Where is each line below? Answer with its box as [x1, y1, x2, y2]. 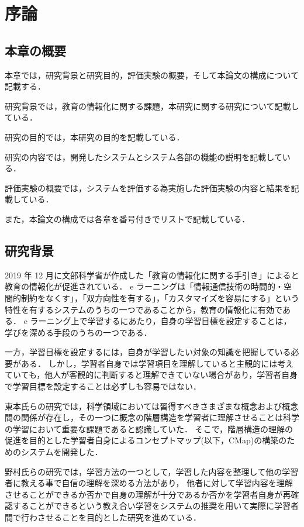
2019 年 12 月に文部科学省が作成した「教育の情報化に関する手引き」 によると [5, 268, 299, 281]
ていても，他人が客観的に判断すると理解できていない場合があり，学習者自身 [5, 368, 298, 381]
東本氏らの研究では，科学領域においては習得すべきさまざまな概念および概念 [5, 399, 299, 412]
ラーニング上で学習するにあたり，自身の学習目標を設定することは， [30, 315, 292, 327]
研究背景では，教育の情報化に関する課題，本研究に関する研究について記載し [5, 99, 299, 112]
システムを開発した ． [20, 446, 103, 458]
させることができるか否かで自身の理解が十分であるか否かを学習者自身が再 [5, 488, 291, 500]
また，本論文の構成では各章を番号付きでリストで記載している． [5, 212, 250, 225]
